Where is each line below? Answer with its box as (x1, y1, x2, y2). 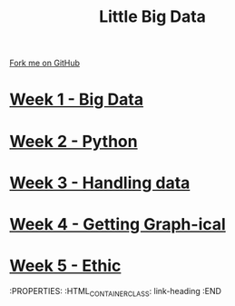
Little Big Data (98, 6, 207, 27)
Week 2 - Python (9, 131, 138, 152)
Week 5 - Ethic (9, 256, 122, 276)
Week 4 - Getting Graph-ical (9, 213, 227, 234)
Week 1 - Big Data (9, 89, 143, 110)
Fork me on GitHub (9, 57, 80, 69)
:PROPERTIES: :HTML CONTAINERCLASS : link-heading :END (9, 285, 222, 299)
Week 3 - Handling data (9, 173, 191, 192)
